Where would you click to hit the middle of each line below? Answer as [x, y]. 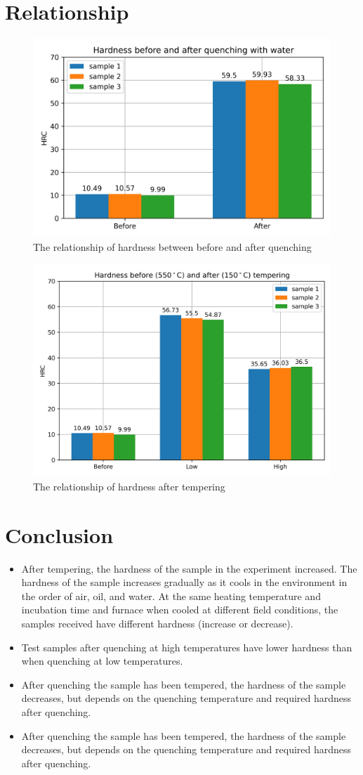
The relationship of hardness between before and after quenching [172, 247]
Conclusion [59, 534]
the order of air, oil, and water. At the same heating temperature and [171, 595]
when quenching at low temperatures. [102, 661]
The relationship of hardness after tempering [129, 486]
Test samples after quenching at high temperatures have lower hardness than [187, 647]
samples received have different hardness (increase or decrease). [157, 624]
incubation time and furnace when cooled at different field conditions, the [180, 610]
